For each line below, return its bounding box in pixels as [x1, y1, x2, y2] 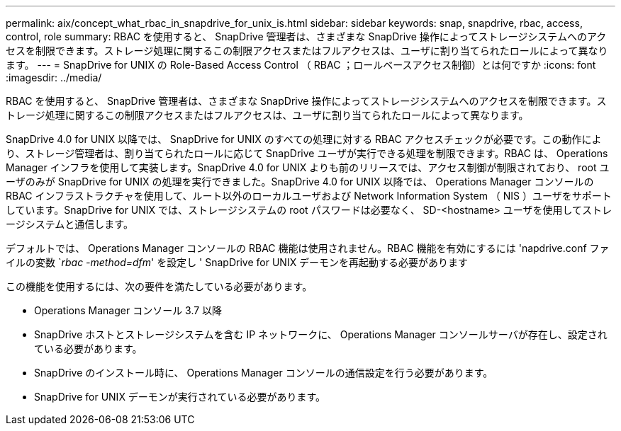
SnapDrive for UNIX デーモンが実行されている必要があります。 [34, 391, 326, 403]
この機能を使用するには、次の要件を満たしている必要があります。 [6, 280, 313, 292]
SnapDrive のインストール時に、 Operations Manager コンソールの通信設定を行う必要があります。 [34, 367, 493, 379]
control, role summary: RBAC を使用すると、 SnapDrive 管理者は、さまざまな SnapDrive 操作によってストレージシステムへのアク [6, 30, 607, 42]
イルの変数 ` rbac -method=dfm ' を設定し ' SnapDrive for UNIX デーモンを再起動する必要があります [6, 256, 469, 268]
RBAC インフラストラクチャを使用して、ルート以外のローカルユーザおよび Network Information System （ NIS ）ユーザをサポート [6, 190, 612, 202]
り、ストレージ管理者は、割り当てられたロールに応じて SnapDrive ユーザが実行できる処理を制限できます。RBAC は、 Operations [6, 147, 608, 159]
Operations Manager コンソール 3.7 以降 [34, 304, 223, 316]
